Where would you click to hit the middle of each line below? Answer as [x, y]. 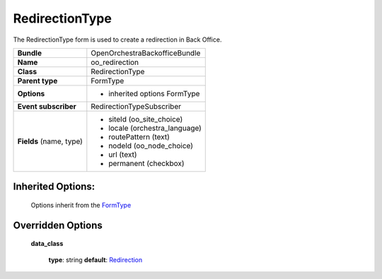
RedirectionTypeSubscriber [136, 106]
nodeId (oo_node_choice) [151, 146]
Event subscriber [47, 106]
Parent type [37, 81]
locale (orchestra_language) [155, 128]
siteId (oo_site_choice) [146, 119]
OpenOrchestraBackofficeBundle [146, 53]
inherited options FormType [154, 93]
